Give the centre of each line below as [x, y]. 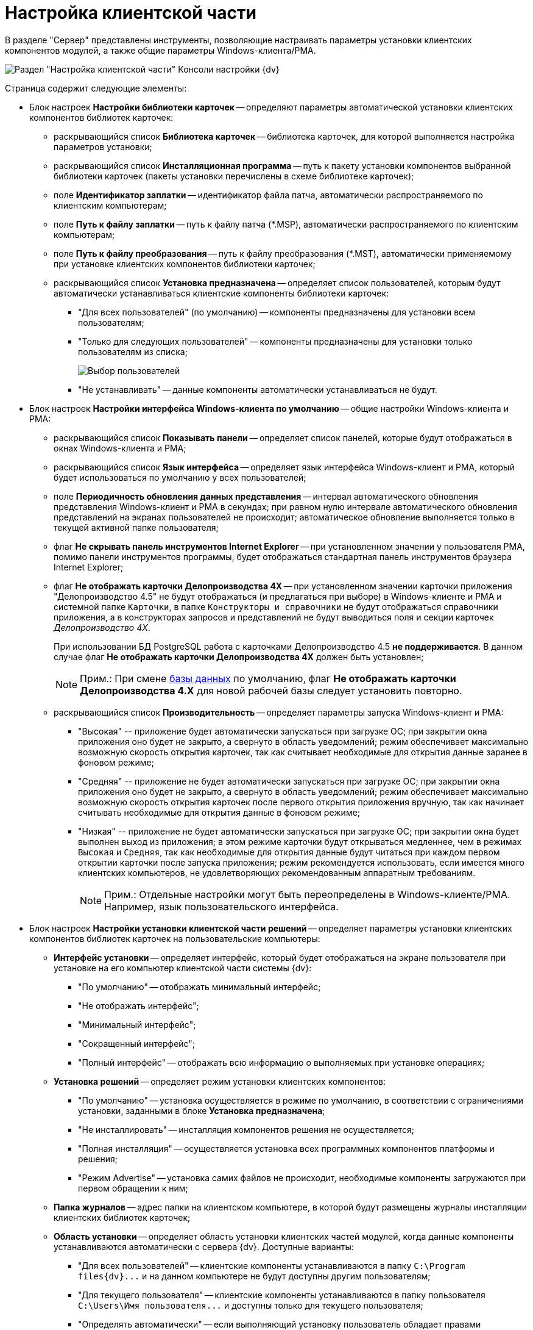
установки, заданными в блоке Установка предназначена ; [202, 1110]
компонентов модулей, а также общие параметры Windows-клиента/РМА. [161, 50]
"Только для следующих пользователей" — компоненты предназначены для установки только [275, 341]
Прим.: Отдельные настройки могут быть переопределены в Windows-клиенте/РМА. [307, 894]
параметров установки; [103, 146]
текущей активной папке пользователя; [136, 527]
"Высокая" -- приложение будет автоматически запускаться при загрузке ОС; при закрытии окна [283, 731]
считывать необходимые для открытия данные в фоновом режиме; [219, 812]
